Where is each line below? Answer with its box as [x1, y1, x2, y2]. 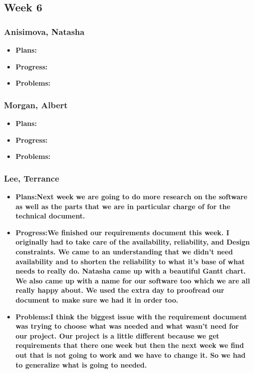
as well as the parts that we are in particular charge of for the [15, 201, 230, 211]
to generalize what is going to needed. [15, 359, 147, 370]
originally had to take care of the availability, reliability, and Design [15, 237, 250, 247]
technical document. [15, 211, 85, 221]
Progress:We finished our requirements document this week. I [15, 227, 229, 237]
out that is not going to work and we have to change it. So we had [15, 349, 246, 360]
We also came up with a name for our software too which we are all [15, 275, 250, 285]
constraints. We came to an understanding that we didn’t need [15, 246, 233, 256]
